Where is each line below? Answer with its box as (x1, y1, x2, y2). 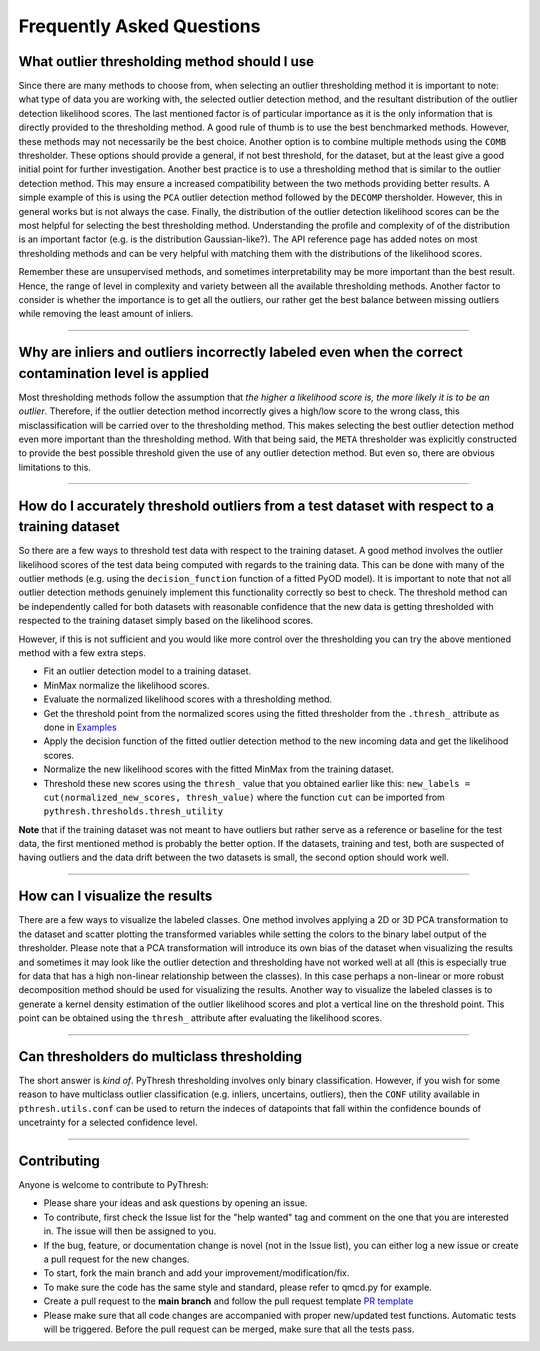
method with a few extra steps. (18, 647, 147, 659)
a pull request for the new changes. (43, 1253, 190, 1265)
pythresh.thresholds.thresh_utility (43, 806, 224, 817)
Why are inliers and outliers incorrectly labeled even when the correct (18, 344, 464, 361)
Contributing (18, 1153, 100, 1169)
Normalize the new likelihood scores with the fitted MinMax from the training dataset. (43, 763, 395, 775)
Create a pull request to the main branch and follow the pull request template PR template (43, 1295, 414, 1307)
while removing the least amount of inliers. (18, 308, 194, 320)
